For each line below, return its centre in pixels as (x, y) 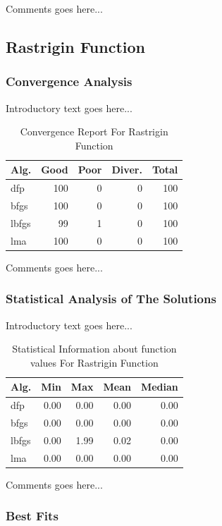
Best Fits (32, 516)
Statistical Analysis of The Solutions (111, 299)
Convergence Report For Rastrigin (94, 131)
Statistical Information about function (94, 349)
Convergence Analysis (69, 81)
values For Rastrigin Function (94, 362)
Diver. (127, 170)
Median (159, 387)
